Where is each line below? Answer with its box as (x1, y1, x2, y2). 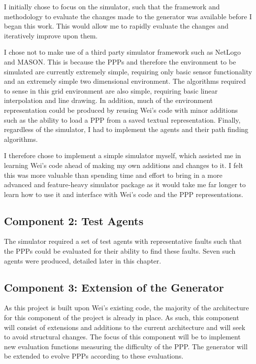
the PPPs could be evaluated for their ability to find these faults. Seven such (4, 246, 236, 256)
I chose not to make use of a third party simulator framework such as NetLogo (4, 47, 241, 57)
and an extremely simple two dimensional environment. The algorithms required (4, 76, 246, 86)
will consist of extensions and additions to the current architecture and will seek (4, 322, 246, 332)
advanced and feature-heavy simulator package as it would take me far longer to (4, 179, 246, 190)
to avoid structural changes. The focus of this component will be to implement (4, 331, 241, 342)
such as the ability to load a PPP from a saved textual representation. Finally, (4, 114, 241, 125)
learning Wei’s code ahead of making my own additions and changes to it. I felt (4, 160, 243, 170)
